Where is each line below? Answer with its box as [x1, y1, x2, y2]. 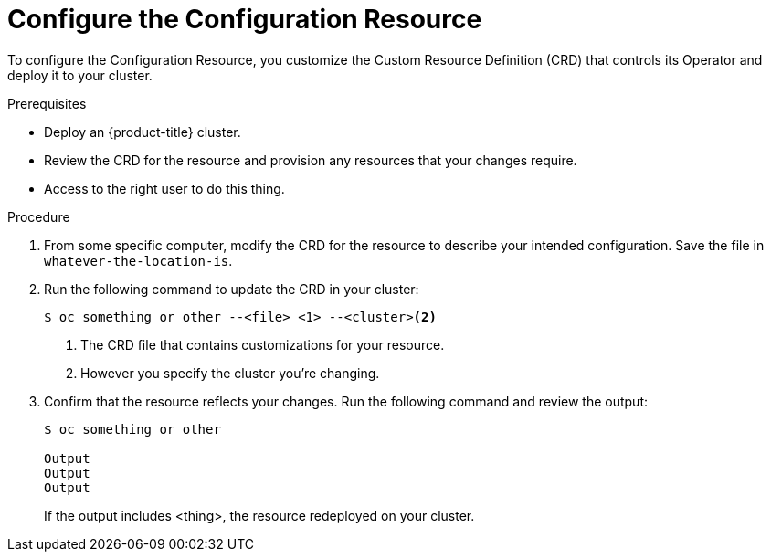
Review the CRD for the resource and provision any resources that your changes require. [44, 152, 577, 168]
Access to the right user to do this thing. [44, 180, 285, 196]
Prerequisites [7, 95, 87, 111]
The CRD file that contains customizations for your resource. [80, 336, 445, 353]
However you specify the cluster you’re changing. [80, 364, 380, 381]
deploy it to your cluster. [7, 67, 153, 83]
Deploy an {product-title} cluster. [44, 123, 241, 140]
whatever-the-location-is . [44, 252, 233, 269]
